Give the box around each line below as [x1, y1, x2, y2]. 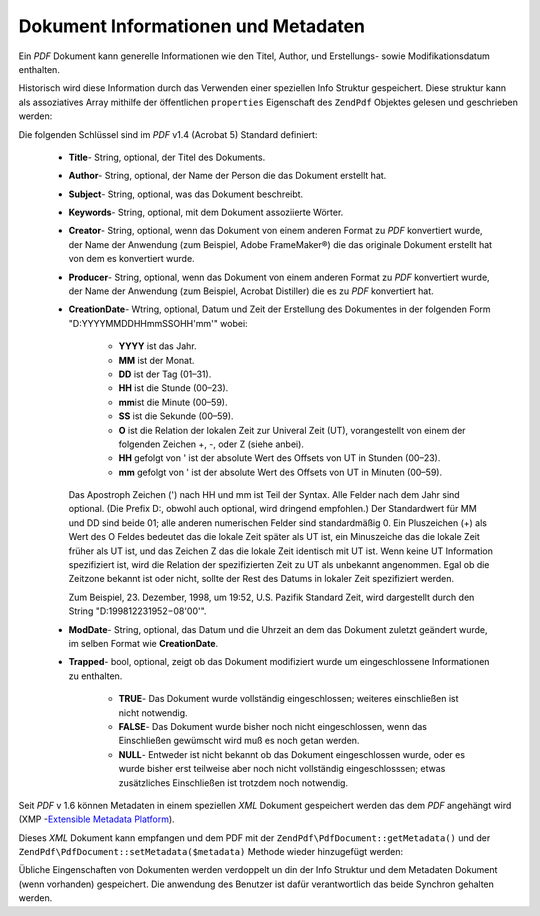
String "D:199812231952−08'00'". [68, 605, 207, 617]
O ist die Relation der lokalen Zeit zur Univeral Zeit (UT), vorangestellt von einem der [118, 424, 466, 436]
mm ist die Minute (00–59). [118, 396, 228, 408]
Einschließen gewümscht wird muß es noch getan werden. [118, 735, 360, 747]
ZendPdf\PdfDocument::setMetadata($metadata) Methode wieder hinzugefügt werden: [18, 846, 404, 858]
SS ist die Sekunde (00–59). [118, 410, 234, 422]
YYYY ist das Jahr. [118, 340, 197, 352]
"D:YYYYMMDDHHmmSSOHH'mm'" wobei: [68, 317, 249, 329]
